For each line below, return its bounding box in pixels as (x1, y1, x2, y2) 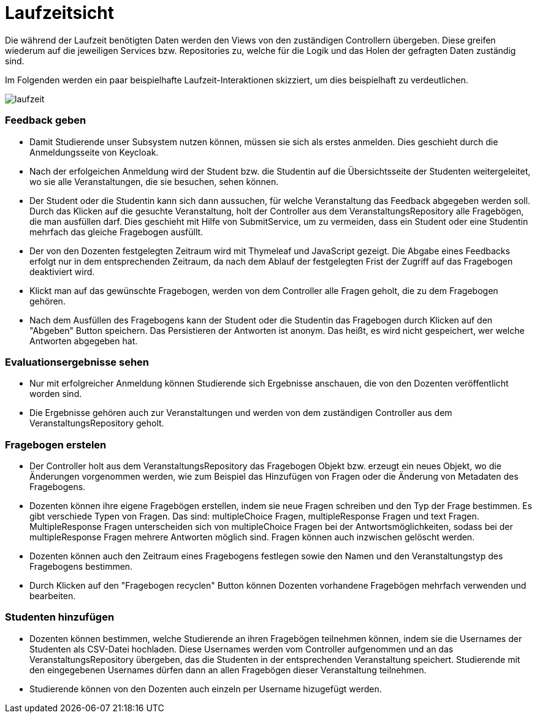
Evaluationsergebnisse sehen (5, 355, 149, 368)
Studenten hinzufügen (5, 611, 115, 624)
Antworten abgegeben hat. (29, 335, 138, 346)
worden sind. (29, 388, 82, 399)
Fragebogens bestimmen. (29, 561, 133, 572)
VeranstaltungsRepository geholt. (29, 418, 164, 429)
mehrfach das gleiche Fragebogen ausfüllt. (29, 226, 204, 237)
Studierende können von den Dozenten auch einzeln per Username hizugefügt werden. (29, 683, 382, 694)
